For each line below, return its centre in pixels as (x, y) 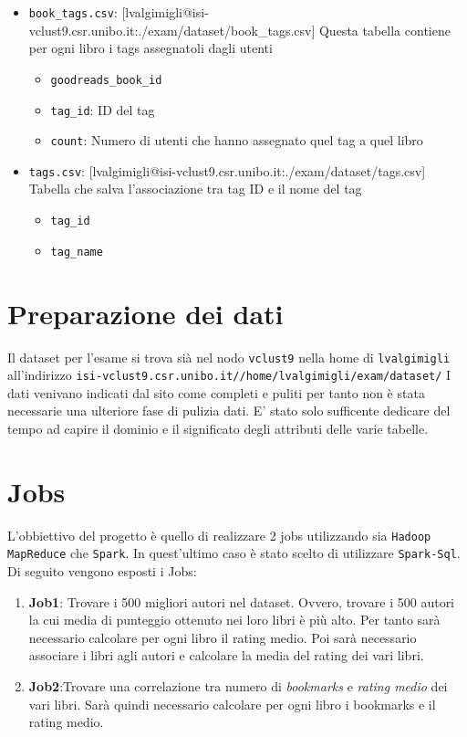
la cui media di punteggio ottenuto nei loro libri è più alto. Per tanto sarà (234, 620)
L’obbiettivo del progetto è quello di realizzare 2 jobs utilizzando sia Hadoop (219, 535)
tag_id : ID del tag (103, 109)
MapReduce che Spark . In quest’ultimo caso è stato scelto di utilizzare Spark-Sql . (234, 553)
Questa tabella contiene (384, 30)
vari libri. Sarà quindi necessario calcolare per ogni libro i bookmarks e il (232, 704)
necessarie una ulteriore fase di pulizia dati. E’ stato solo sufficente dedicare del (229, 411)
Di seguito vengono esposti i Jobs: (102, 571)
